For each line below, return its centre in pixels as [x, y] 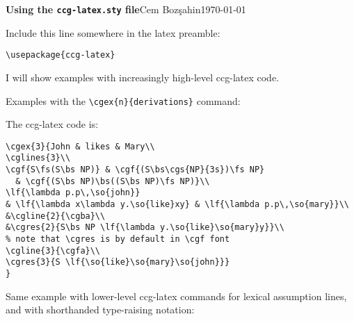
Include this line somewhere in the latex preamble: [113, 32]
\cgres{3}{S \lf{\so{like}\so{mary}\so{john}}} [118, 262]
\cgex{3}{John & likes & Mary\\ [80, 146]
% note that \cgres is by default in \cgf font [118, 239]
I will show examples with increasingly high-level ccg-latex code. [143, 77]
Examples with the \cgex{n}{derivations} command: [123, 100]
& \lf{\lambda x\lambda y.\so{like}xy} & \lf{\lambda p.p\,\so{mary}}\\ [177, 205]
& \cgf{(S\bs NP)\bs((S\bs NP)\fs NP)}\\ [113, 181]
